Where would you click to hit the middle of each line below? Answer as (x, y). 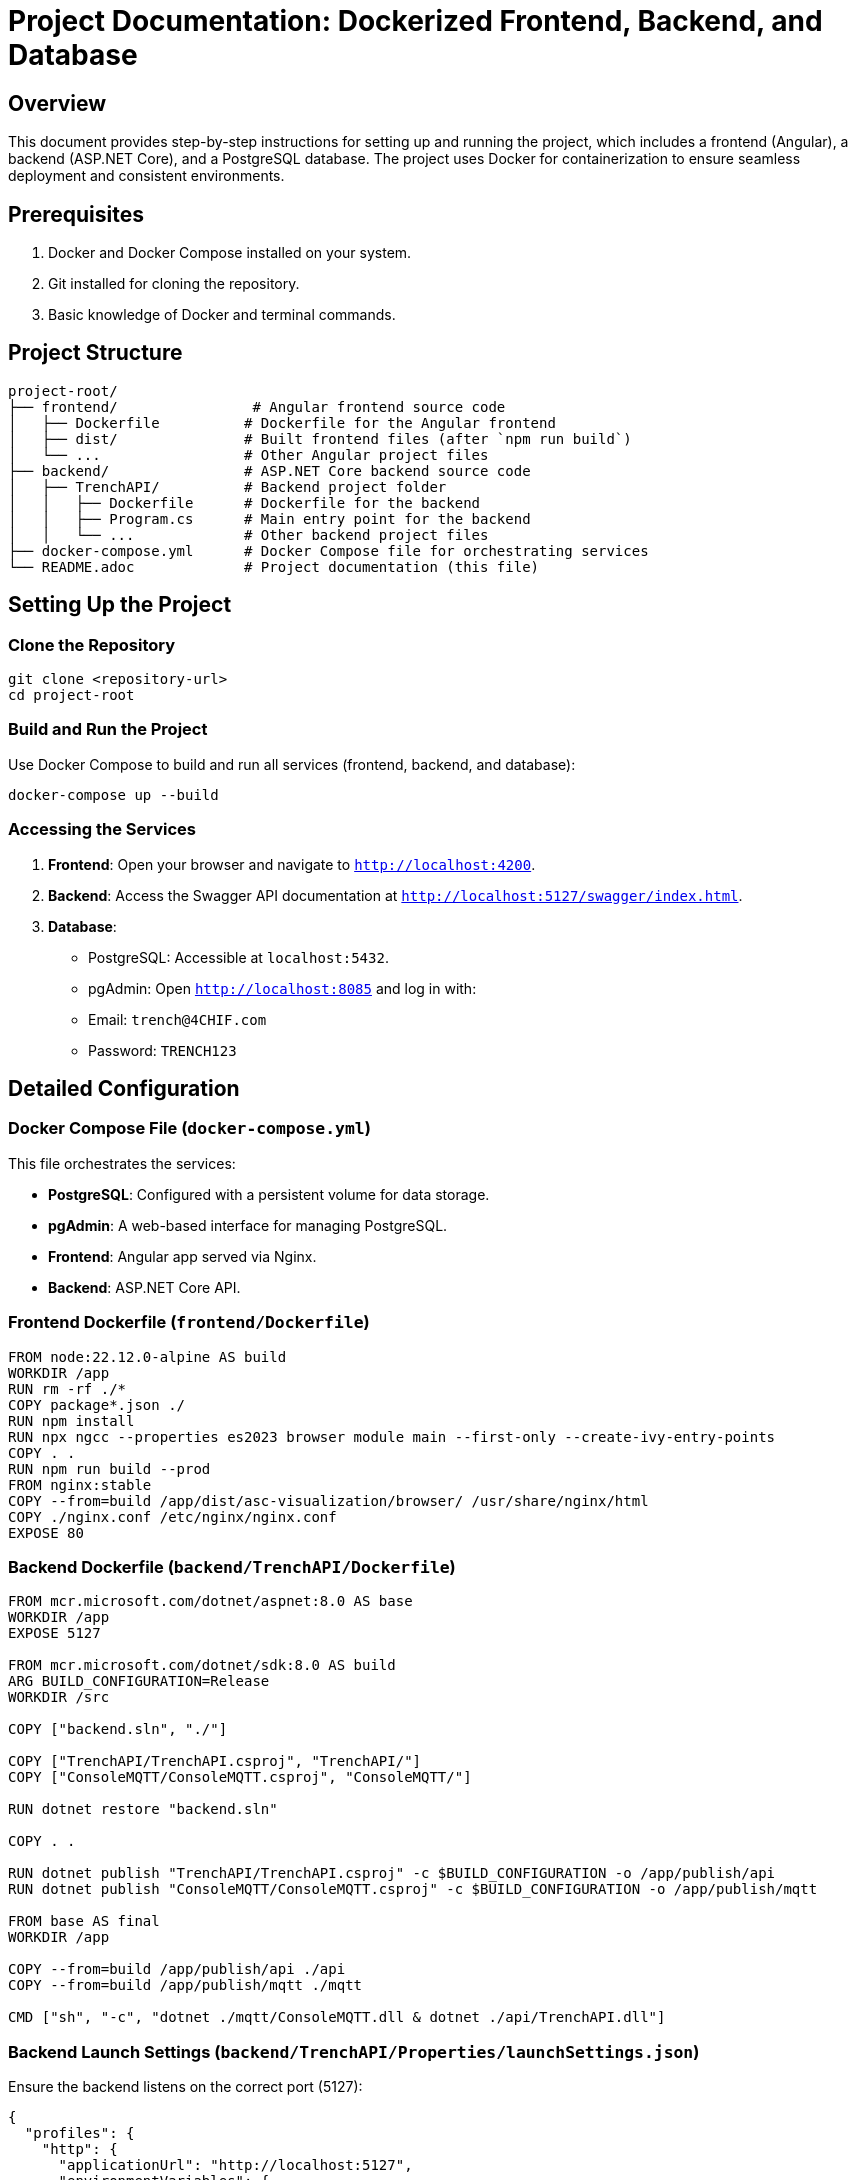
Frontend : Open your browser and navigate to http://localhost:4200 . (292, 864)
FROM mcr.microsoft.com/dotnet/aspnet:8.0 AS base (210, 1601)
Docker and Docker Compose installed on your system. (230, 253)
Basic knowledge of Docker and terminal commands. (222, 315)
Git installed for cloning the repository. (174, 284)
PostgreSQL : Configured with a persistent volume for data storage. (269, 1194)
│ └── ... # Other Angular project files (248, 454)
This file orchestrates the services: (122, 1163)
